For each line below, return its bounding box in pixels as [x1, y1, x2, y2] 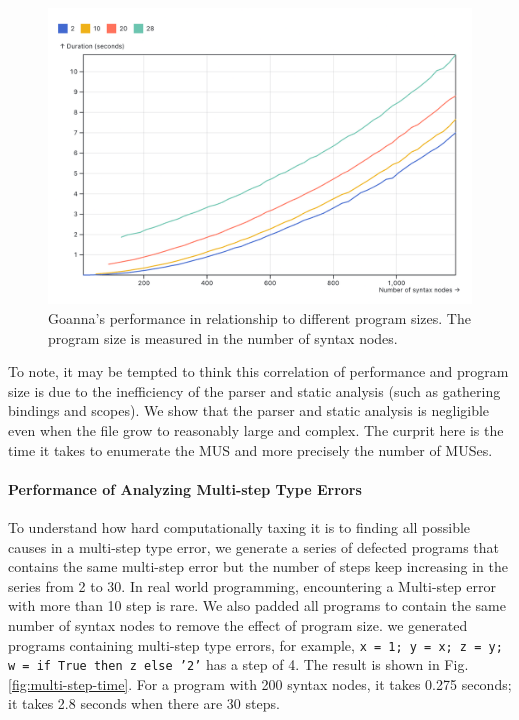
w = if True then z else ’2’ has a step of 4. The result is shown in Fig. [8, 654, 469, 675]
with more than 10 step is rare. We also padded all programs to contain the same [8, 595, 506, 616]
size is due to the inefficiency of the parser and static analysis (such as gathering [8, 380, 501, 401]
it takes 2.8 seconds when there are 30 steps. [8, 693, 280, 714]
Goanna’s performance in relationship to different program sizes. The [48, 308, 471, 329]
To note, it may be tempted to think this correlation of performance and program [8, 361, 509, 382]
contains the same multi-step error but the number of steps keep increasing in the [8, 556, 508, 577]
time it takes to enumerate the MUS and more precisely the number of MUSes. [8, 439, 493, 460]
